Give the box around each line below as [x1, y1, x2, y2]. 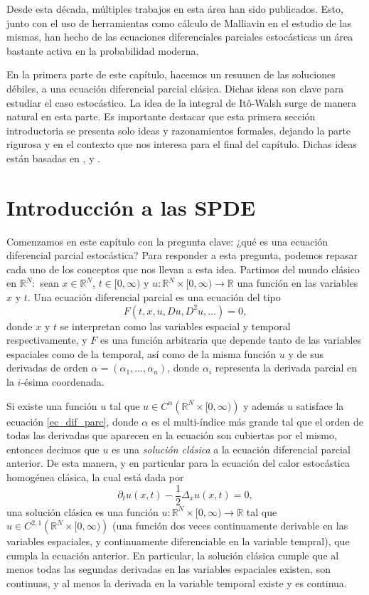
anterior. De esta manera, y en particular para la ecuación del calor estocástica [6, 456, 350, 470]
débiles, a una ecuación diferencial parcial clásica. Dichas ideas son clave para [6, 80, 344, 95]
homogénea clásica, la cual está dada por [6, 469, 184, 484]
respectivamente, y [6, 332, 87, 347]
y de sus [288, 346, 323, 361]
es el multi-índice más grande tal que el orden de [151, 414, 363, 428]
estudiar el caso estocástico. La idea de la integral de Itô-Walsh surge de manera [6, 95, 356, 110]
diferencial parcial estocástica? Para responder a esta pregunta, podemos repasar [6, 248, 358, 263]
